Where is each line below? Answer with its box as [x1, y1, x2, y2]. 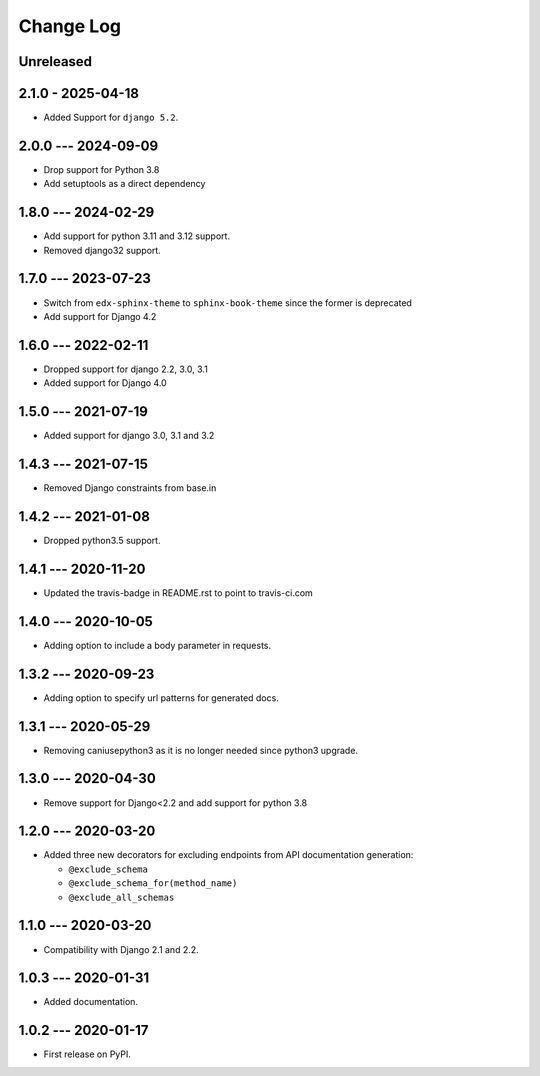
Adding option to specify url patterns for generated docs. [43, 691, 279, 704]
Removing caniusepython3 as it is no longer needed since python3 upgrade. [43, 744, 359, 756]
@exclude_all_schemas [68, 891, 175, 903]
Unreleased [18, 53, 93, 70]
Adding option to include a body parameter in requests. [43, 639, 272, 651]
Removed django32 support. [43, 244, 162, 256]
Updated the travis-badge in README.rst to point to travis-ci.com [43, 586, 314, 599]
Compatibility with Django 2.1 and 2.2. [43, 943, 199, 955]
